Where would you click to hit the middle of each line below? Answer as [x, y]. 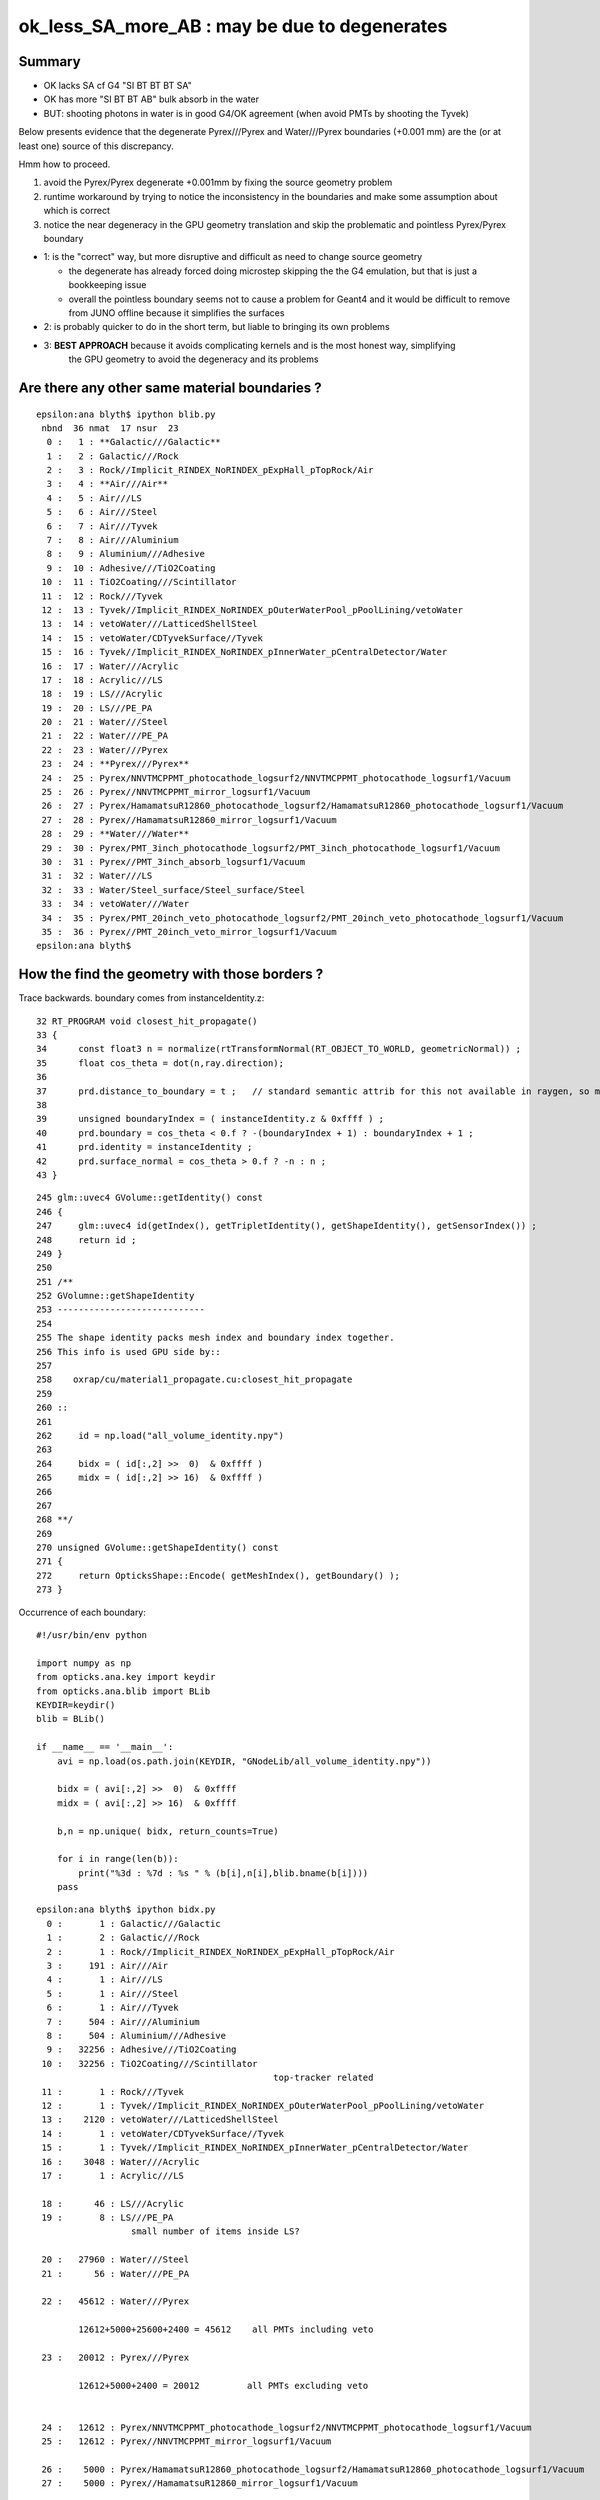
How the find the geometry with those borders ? [171, 974]
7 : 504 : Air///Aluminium [123, 2021]
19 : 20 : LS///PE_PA [97, 708]
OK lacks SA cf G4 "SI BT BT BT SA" [117, 86]
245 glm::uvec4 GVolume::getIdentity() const [150, 1198]
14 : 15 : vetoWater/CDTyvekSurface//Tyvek [152, 638]
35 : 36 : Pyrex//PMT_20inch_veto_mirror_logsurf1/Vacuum [189, 931]
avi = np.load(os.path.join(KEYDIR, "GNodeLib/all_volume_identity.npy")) [244, 1761]
